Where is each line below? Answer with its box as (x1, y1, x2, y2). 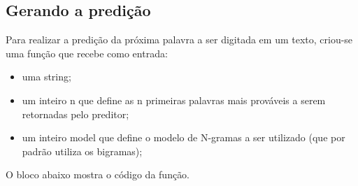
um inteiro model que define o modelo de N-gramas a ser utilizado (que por (22, 130, 345, 145)
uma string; (22, 69, 71, 84)
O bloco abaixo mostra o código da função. (6, 167, 190, 182)
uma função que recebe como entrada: (6, 45, 168, 60)
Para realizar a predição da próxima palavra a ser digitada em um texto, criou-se (6, 32, 353, 47)
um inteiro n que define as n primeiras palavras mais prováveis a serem (22, 92, 326, 107)
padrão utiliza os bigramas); (22, 143, 143, 158)
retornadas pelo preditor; (22, 106, 129, 121)
